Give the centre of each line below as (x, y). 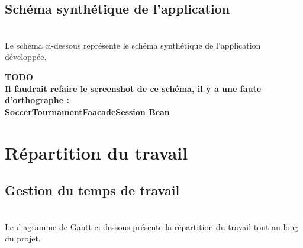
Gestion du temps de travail (92, 190)
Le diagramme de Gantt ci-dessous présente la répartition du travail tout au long (152, 226)
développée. (26, 57)
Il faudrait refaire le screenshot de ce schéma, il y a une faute (133, 88)
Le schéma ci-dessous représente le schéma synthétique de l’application (133, 45)
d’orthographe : (37, 100)
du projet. (23, 238)
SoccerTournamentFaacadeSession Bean (87, 111)
